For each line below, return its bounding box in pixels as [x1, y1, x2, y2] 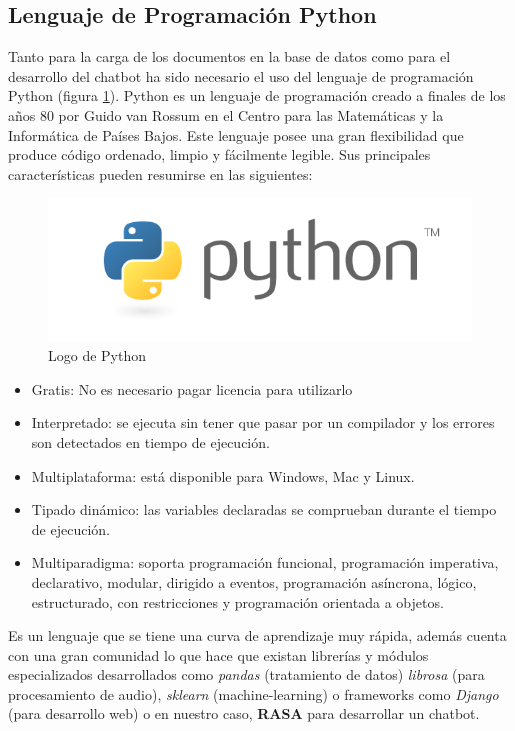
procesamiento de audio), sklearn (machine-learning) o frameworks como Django [8, 683, 499, 704]
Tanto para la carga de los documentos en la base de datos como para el [8, 46, 451, 67]
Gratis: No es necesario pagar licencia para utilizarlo [31, 378, 353, 399]
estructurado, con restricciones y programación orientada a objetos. [31, 591, 444, 612]
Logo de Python [48, 345, 147, 366]
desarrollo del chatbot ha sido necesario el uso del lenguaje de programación [8, 65, 474, 86]
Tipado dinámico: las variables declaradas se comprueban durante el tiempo [31, 499, 497, 520]
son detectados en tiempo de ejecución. [31, 431, 270, 452]
